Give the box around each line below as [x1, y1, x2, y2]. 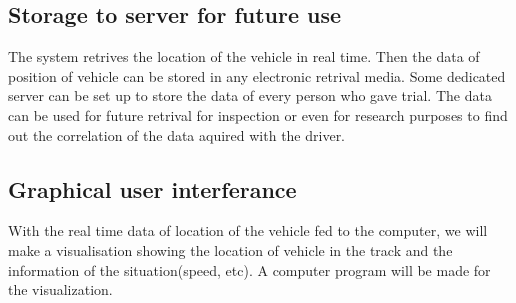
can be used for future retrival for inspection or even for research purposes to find [8, 104, 508, 125]
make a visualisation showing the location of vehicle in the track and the [8, 239, 453, 260]
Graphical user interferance [8, 173, 297, 204]
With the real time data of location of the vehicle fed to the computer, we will [8, 220, 488, 241]
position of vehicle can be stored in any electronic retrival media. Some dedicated [8, 65, 506, 86]
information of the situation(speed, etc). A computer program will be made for [8, 259, 491, 280]
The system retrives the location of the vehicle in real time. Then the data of [8, 46, 480, 67]
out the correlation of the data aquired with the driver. [8, 124, 346, 145]
